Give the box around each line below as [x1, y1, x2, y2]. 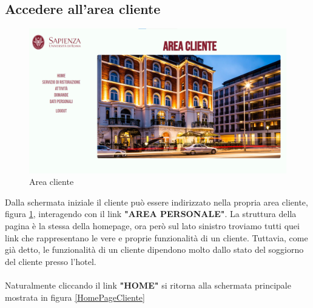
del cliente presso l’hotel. [5, 255, 96, 267]
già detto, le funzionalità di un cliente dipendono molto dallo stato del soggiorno [5, 243, 304, 256]
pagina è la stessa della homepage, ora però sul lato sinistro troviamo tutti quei [5, 219, 300, 232]
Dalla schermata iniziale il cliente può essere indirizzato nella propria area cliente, [5, 195, 308, 208]
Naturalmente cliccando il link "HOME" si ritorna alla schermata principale [5, 279, 291, 292]
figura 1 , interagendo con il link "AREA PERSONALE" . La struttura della [5, 207, 297, 220]
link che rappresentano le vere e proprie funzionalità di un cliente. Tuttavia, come [5, 231, 308, 244]
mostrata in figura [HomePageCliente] [5, 290, 145, 303]
